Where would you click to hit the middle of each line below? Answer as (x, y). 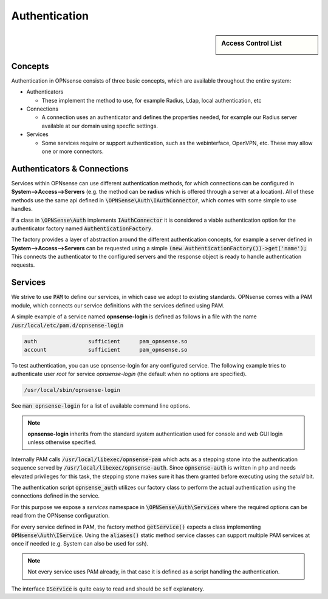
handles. (22, 209)
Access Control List (251, 43)
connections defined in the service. (56, 496)
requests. (23, 265)
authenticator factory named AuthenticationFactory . (82, 228)
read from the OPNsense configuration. (60, 516)
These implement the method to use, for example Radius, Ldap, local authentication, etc (152, 100)
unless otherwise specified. (62, 442)
